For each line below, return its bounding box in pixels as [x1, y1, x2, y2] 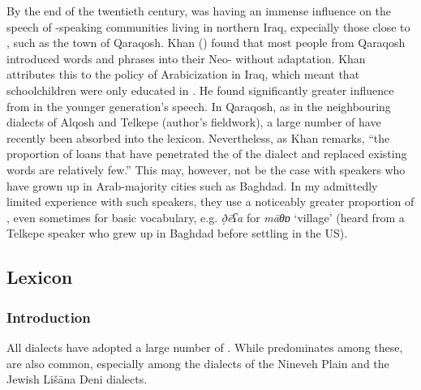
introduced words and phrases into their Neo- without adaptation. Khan [6, 49, 366, 66]
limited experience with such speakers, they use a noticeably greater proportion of [6, 193, 415, 210]
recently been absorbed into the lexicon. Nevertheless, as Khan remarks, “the [6, 129, 390, 146]
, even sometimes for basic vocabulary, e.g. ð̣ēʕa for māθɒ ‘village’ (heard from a [6, 208, 405, 225]
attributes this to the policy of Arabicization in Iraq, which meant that [6, 66, 360, 83]
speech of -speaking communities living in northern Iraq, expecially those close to [6, 18, 410, 35]
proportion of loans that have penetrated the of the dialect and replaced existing [6, 145, 407, 162]
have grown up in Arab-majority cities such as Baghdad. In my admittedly [6, 177, 378, 194]
